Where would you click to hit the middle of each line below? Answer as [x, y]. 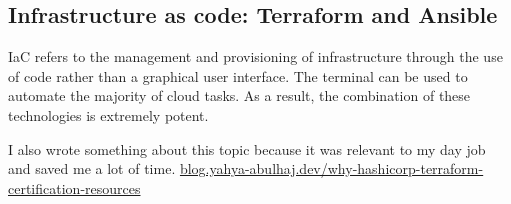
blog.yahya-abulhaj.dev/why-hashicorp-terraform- [331, 168]
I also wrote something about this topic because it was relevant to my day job [247, 148]
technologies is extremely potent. [108, 114]
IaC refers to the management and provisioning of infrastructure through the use [255, 56]
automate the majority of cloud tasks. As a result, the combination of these [239, 95]
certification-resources [74, 187]
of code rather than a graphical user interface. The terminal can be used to [238, 75]
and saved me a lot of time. [92, 168]
